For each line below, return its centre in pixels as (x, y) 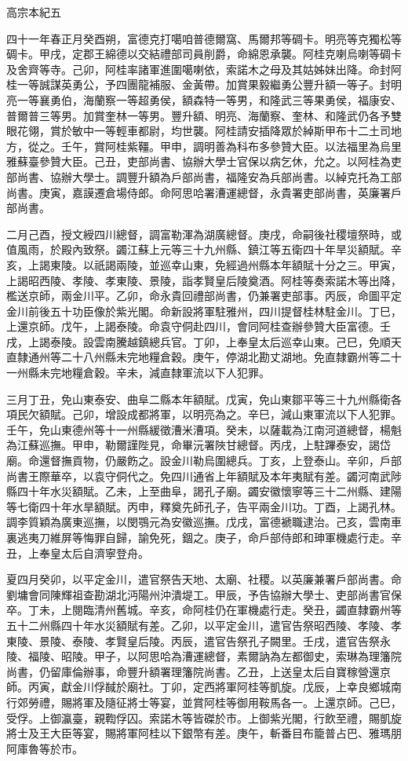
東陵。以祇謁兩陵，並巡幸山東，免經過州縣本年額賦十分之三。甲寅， (226, 264)
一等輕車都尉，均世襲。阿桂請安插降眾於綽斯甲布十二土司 (242, 131)
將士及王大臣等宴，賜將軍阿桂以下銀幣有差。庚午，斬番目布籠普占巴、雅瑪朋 (204, 733)
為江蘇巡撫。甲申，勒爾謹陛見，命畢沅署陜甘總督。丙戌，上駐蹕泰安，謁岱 (199, 445)
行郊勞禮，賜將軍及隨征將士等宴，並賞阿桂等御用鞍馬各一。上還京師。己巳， (204, 702)
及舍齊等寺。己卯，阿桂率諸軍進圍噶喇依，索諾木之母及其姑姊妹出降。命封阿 (204, 69)
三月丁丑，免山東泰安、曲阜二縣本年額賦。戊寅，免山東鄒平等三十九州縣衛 (199, 399)
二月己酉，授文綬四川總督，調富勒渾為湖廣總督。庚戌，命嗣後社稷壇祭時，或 (204, 234)
